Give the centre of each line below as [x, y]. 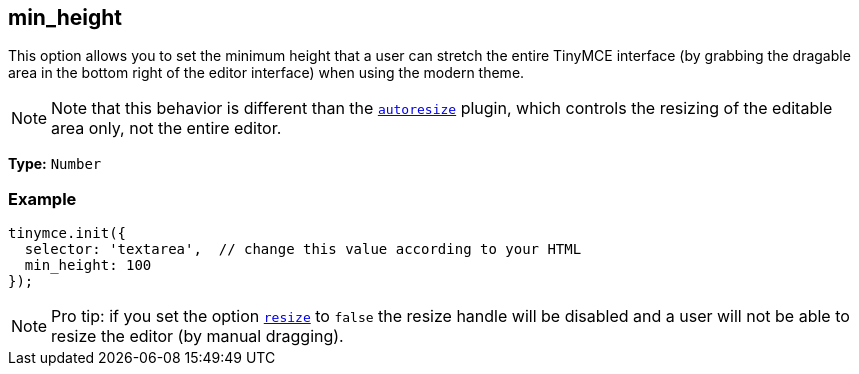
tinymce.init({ [67, 233]
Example [42, 198]
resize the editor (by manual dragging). [197, 336]
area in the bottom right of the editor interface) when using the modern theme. [266, 73]
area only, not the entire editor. [166, 128]
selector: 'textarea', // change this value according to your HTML [303, 249]
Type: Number [55, 164]
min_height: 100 [88, 265]
